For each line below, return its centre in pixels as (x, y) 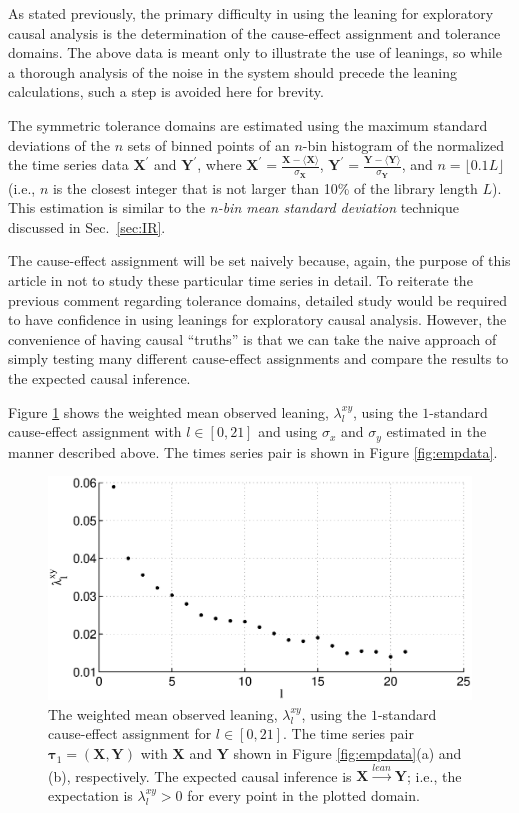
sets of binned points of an (208, 144)
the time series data (68, 164)
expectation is (90, 795)
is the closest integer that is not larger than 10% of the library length (265, 187)
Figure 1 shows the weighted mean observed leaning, (168, 411)
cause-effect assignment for (130, 733)
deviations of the (59, 144)
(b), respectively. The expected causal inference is (200, 775)
